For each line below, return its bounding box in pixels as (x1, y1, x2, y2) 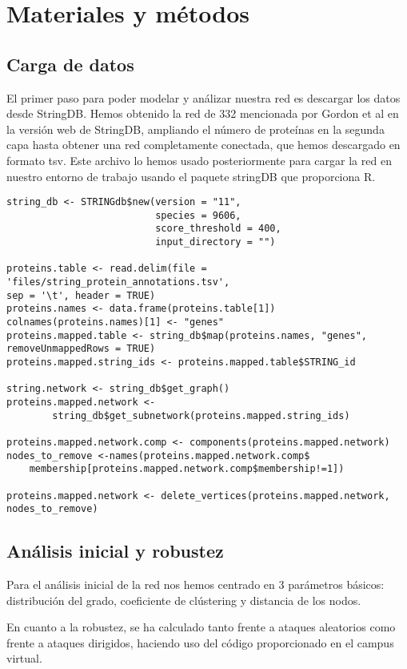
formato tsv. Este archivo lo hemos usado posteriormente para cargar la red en (6, 151, 392, 168)
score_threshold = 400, (155, 223, 281, 235)
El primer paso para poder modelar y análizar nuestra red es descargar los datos (6, 89, 401, 106)
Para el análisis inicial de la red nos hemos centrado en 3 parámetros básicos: (6, 576, 385, 593)
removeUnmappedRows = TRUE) (6, 343, 156, 355)
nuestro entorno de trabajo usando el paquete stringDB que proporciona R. (6, 167, 376, 184)
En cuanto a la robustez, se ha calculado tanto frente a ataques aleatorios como (6, 619, 396, 635)
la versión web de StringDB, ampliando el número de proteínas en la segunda (6, 120, 385, 137)
